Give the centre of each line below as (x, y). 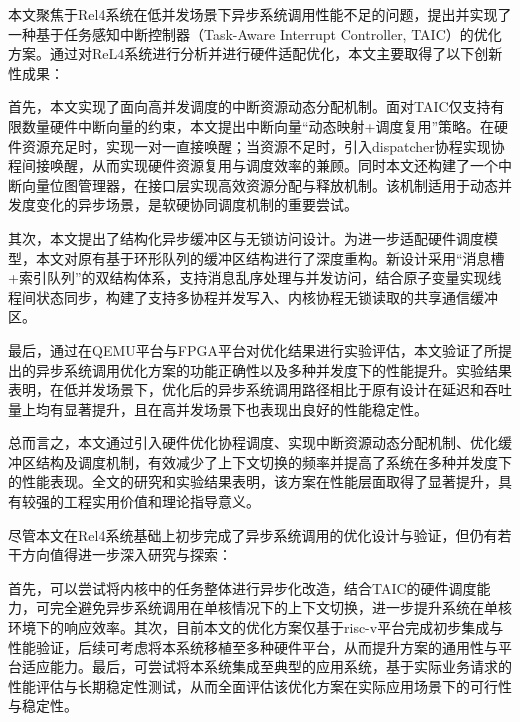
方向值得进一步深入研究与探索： (126, 554)
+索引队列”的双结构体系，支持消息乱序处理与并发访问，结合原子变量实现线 (255, 277)
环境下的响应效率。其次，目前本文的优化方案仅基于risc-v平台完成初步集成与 (256, 627)
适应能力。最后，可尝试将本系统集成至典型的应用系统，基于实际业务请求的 (266, 666)
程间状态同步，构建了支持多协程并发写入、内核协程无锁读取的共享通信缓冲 (253, 296)
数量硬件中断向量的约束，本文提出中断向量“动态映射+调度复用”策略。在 (258, 125)
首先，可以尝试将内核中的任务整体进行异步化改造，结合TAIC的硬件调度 (242, 587)
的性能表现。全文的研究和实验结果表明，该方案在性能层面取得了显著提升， (253, 481)
